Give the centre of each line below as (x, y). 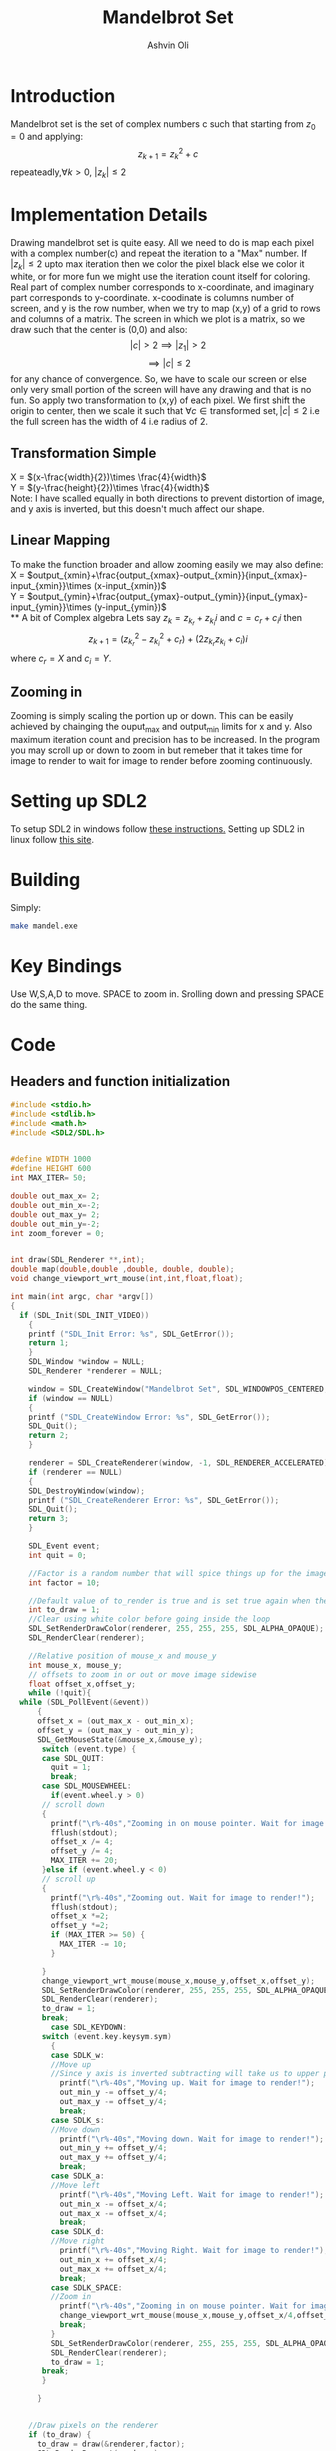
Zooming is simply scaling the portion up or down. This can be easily (152, 716)
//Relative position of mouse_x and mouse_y (122, 1656)
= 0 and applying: (46, 137)
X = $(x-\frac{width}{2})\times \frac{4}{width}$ (108, 477)
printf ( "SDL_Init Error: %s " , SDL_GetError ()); (131, 1334)
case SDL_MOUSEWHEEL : (86, 1786)
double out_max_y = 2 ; (55, 1214)
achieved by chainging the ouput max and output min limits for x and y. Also (161, 728)
